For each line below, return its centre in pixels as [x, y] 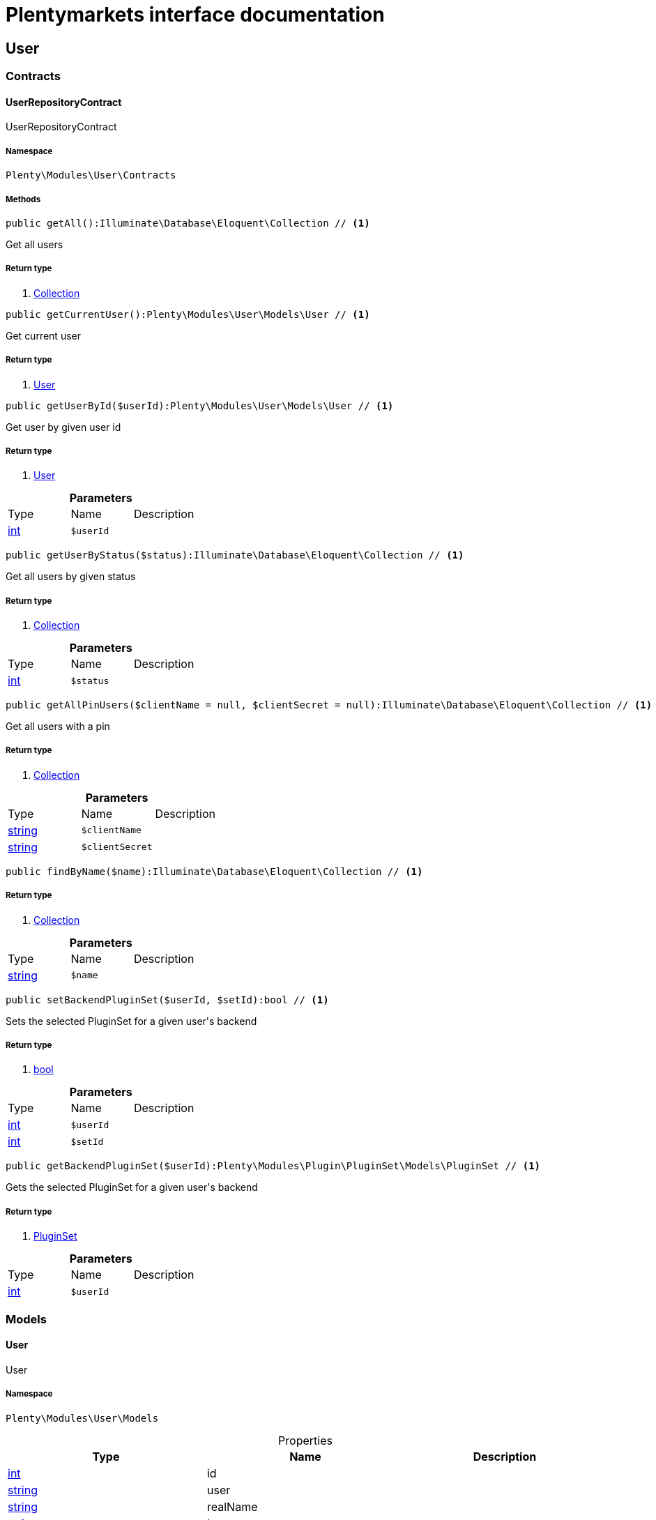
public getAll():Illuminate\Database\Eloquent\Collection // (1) [188, 223]
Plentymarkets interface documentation [195, 15]
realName [232, 1506]
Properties [305, 1440]
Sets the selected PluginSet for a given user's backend [131, 1021]
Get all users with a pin [58, 727]
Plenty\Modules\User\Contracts [91, 175]
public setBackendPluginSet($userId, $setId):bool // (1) [167, 1000]
